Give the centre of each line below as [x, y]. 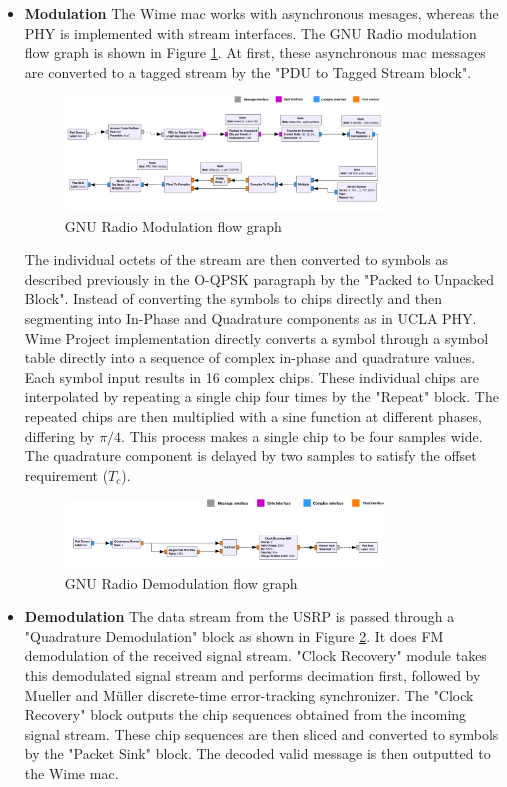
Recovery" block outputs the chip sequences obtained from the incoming [245, 714]
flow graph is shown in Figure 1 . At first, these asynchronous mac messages [255, 52]
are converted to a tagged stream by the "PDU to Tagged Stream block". [248, 71]
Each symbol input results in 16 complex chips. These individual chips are [251, 376]
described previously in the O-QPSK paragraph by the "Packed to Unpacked [259, 278]
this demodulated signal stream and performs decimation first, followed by [252, 675]
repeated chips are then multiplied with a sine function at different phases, [253, 415]
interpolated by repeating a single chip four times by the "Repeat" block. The [261, 396]
